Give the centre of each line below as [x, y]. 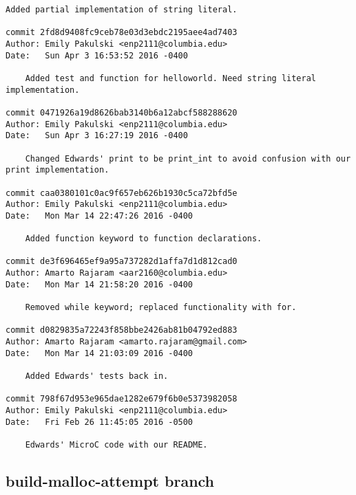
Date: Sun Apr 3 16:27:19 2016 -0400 [97, 136]
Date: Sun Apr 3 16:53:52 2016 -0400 [97, 55]
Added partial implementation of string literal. [122, 10]
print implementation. [57, 170]
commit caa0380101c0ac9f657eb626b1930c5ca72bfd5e [122, 193]
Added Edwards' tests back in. [97, 376]
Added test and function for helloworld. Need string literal [171, 78]
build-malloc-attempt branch [110, 480]
